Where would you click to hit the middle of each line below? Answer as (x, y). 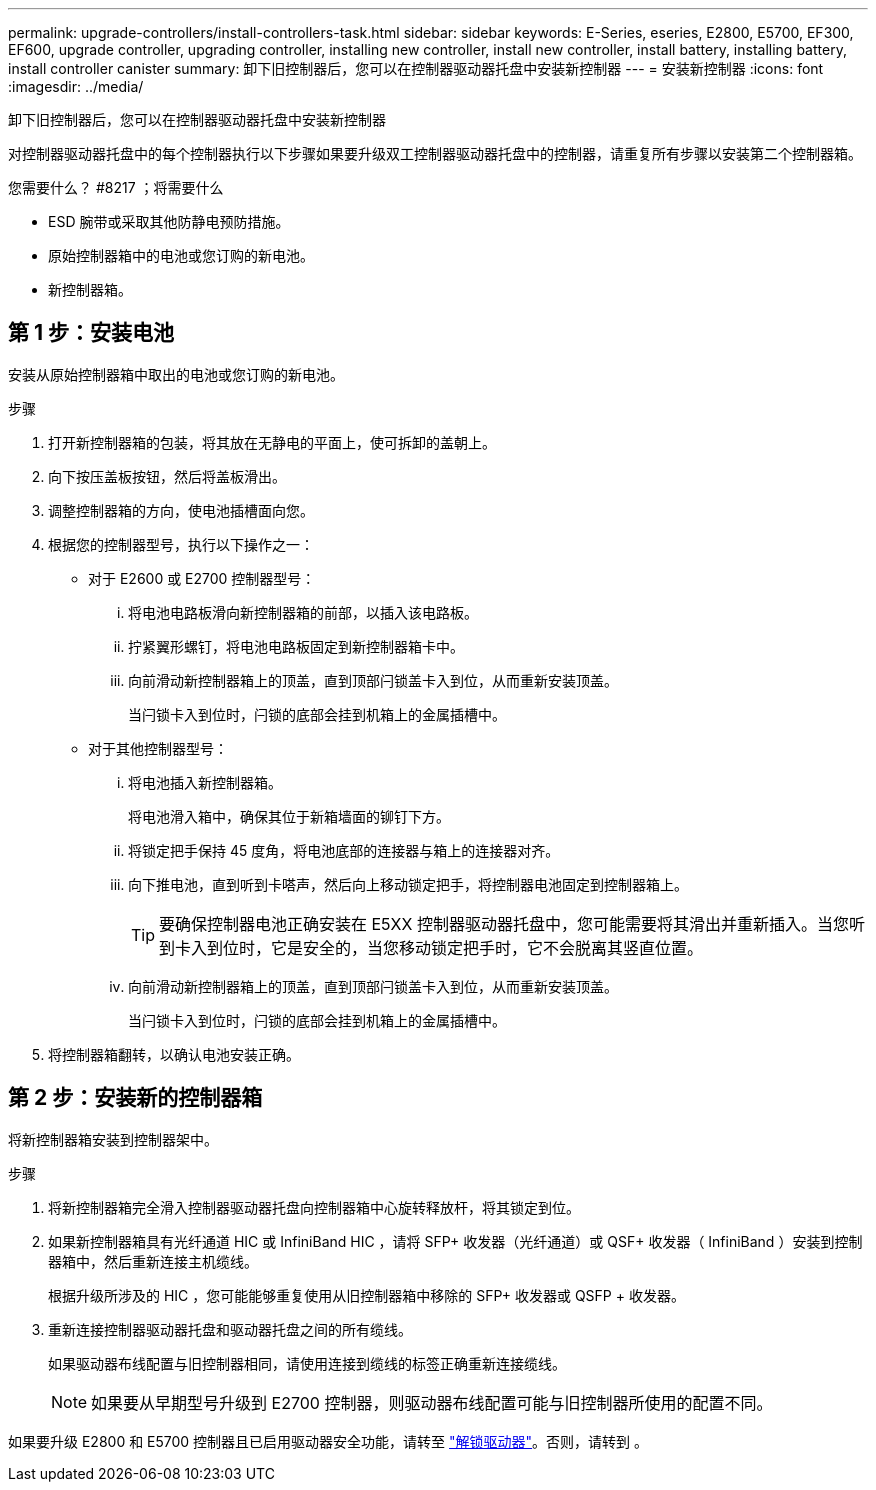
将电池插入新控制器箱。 (205, 782)
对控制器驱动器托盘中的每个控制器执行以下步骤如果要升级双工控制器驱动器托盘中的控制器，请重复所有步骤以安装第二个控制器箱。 (435, 153)
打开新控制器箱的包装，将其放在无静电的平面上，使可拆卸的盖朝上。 (272, 442)
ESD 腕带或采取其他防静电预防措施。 (169, 221)
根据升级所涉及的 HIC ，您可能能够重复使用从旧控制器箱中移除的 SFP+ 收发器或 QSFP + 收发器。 (366, 1295)
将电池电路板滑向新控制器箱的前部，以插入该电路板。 (303, 612)
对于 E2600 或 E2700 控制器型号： (202, 578)
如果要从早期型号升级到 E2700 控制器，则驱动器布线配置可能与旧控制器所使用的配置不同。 (432, 1402)
